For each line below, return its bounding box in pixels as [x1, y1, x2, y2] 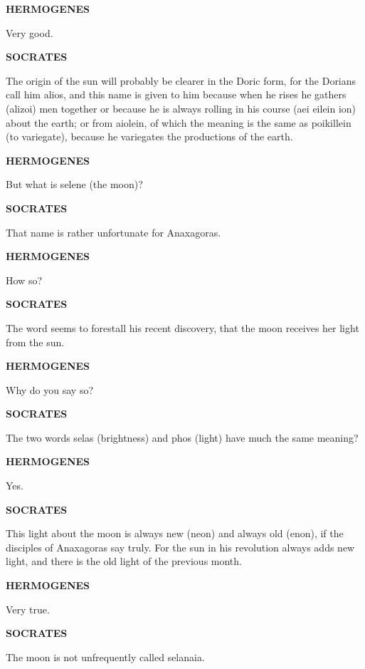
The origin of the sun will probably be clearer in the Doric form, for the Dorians [6, 73, 356, 88]
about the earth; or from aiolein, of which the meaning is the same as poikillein [6, 115, 351, 130]
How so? [6, 272, 43, 287]
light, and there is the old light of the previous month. [6, 554, 242, 569]
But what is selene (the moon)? [6, 177, 143, 192]
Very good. [6, 25, 53, 40]
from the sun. [6, 334, 65, 349]
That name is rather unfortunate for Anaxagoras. [6, 224, 221, 239]
